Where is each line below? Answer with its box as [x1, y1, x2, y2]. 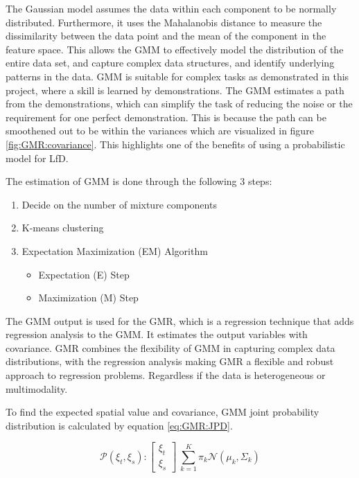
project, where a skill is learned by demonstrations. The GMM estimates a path [6, 82, 344, 97]
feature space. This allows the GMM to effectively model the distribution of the [6, 42, 344, 56]
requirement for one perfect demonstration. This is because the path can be [6, 109, 326, 124]
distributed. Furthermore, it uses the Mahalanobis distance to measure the [6, 15, 322, 29]
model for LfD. [6, 150, 69, 165]
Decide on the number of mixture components [21, 197, 217, 211]
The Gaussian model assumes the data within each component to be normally [6, 1, 337, 15]
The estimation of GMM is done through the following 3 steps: [6, 174, 272, 188]
